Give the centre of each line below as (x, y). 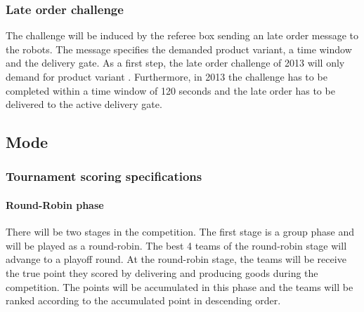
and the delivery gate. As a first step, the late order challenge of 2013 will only (175, 63)
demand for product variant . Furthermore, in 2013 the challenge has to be (167, 76)
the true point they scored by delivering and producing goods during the (162, 272)
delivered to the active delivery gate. (84, 104)
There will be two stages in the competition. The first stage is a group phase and (180, 232)
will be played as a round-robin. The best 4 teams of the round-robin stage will (176, 245)
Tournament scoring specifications (104, 176)
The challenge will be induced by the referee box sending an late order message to (182, 35)
